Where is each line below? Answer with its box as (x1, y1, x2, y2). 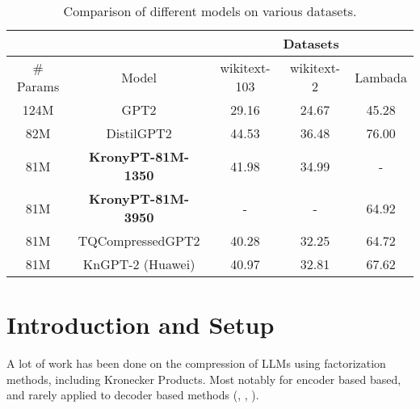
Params (16, 77, 60, 95)
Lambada (355, 67, 407, 86)
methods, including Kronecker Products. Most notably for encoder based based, (6, 370, 401, 387)
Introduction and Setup (6, 308, 275, 341)
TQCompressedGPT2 (78, 231, 200, 250)
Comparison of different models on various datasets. (63, 2, 357, 20)
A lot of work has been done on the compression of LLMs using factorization (6, 355, 386, 372)
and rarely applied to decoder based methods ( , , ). (6, 386, 259, 403)
